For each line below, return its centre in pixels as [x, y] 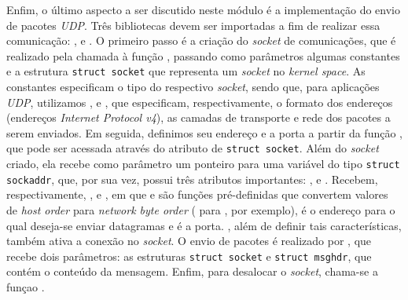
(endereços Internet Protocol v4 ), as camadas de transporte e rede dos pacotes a [198, 117]
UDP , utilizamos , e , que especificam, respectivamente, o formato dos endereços [200, 102]
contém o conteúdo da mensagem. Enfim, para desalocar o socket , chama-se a [192, 271]
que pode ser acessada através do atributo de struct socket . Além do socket [193, 148]
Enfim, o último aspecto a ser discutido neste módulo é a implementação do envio [204, 9]
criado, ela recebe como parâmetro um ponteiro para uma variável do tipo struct [203, 164]
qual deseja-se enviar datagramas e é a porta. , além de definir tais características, [204, 225]
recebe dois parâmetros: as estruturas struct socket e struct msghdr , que [189, 256]
